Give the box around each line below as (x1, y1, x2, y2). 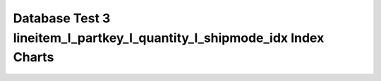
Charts (13, 50, 54, 66)
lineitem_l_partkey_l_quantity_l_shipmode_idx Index (13, 30, 325, 45)
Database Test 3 (13, 10, 111, 26)
